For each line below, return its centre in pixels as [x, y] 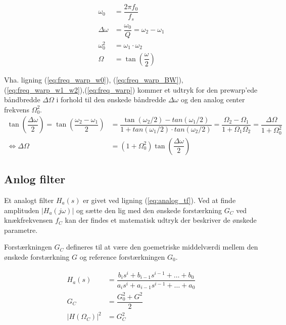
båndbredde [22, 99]
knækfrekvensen [29, 220]
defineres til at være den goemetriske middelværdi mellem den [162, 247]
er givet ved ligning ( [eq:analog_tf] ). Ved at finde [159, 200]
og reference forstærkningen [122, 256]
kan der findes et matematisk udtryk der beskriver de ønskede [161, 220]
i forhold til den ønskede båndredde [111, 99]
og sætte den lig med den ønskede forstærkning [149, 210]
